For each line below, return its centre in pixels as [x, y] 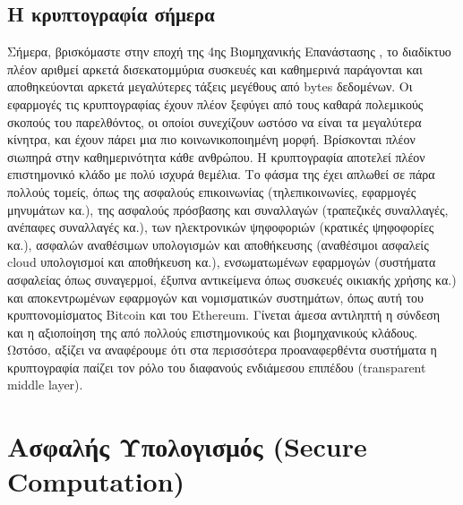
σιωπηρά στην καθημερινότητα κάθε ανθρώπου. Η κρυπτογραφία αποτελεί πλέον [216, 156]
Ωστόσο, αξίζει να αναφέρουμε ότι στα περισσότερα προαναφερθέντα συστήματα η [222, 350]
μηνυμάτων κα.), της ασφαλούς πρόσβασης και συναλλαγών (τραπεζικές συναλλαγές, [228, 209]
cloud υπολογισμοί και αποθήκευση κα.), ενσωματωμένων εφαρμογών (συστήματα [222, 262]
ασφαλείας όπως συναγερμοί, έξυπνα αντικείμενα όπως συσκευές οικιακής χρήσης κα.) [232, 279]
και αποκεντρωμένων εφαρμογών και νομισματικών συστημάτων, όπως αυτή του [215, 297]
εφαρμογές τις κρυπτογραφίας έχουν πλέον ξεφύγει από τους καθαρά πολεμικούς [215, 103]
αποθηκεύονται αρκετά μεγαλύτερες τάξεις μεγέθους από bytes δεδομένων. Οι [210, 86]
